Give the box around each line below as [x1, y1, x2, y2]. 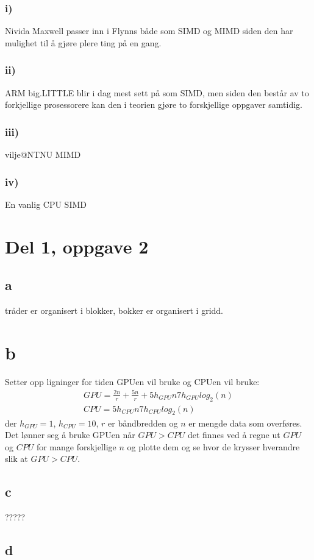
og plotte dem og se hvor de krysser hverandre [127, 440, 300, 453]
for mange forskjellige [36, 440, 116, 453]
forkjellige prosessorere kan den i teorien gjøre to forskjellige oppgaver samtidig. [5, 98, 302, 111]
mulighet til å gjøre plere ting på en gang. [5, 36, 162, 49]
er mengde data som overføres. [188, 416, 302, 429]
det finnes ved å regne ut [187, 428, 280, 441]
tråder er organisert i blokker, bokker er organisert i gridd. [5, 304, 224, 317]
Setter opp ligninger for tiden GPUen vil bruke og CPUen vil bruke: [5, 375, 260, 388]
